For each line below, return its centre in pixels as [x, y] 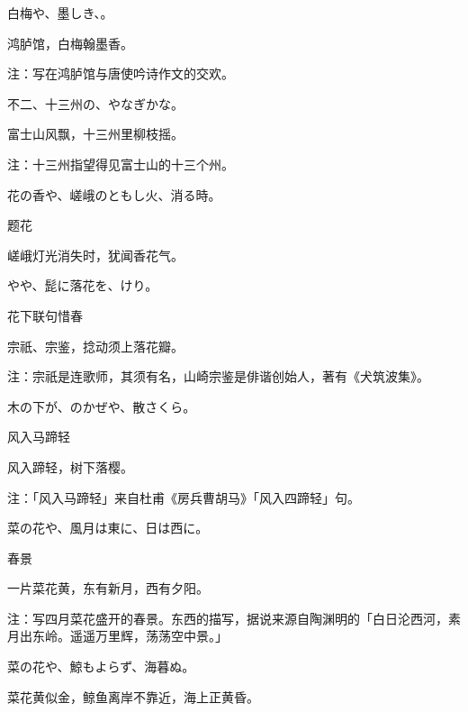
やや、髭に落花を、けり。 [83, 285]
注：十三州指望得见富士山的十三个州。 [121, 164]
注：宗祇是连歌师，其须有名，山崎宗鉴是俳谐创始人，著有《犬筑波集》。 [218, 376]
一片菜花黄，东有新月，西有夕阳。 [108, 588]
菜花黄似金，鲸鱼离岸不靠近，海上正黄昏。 [133, 696]
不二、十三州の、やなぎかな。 [95, 103]
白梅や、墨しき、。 [60, 13]
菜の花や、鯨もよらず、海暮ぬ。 [101, 666]
